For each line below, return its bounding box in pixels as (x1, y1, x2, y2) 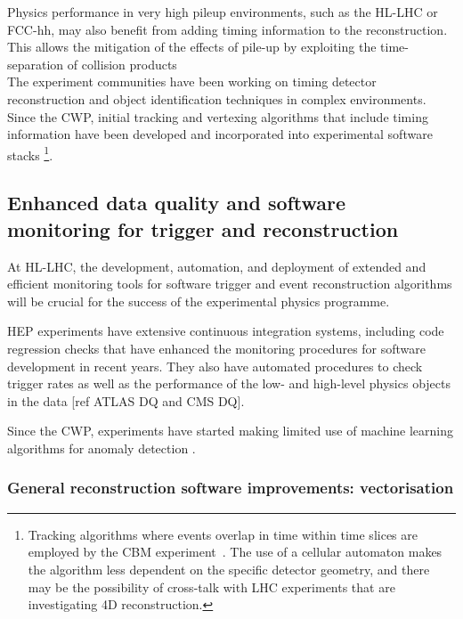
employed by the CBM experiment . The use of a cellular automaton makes (28, 542, 443, 561)
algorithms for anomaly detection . (7, 438, 196, 457)
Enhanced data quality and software (7, 189, 346, 216)
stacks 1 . (7, 143, 53, 164)
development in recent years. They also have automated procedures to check (7, 356, 423, 375)
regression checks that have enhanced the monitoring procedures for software (7, 338, 426, 357)
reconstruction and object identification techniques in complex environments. (7, 89, 426, 108)
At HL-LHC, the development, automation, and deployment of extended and (7, 257, 426, 275)
